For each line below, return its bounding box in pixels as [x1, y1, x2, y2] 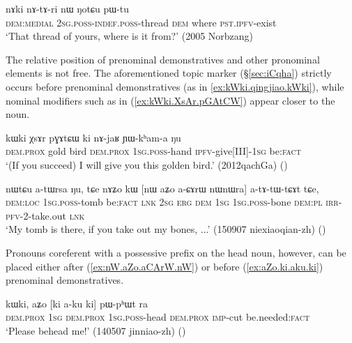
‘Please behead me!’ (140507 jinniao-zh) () [6, 323, 186, 337]
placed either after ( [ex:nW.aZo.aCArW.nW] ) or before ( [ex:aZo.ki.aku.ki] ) [6, 259, 323, 273]
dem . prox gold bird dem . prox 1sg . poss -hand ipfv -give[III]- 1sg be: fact [6, 144, 301, 158]
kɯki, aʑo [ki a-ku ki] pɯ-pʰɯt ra [6, 296, 148, 310]
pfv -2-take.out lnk [6, 208, 85, 222]
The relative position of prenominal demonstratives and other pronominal [6, 52, 320, 66]
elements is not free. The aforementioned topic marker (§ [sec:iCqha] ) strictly [6, 66, 332, 80]
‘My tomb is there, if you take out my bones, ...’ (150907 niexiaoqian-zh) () [6, 222, 326, 236]
